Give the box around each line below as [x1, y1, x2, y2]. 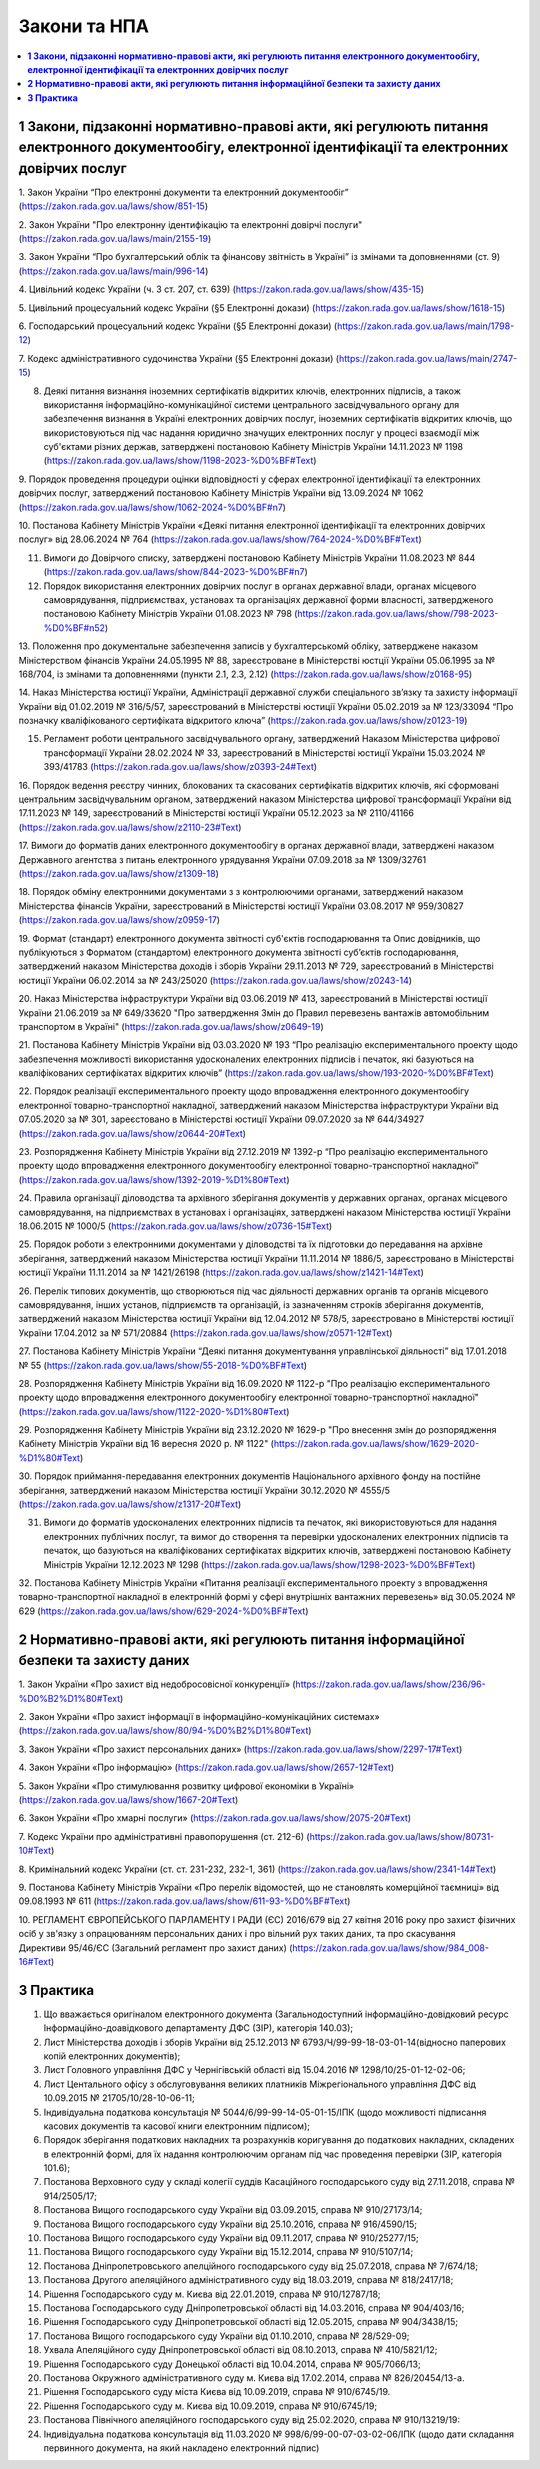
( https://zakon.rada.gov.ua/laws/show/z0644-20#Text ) [18, 1127, 247, 1139]
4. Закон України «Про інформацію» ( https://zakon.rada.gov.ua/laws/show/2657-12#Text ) [18, 1761, 395, 1774]
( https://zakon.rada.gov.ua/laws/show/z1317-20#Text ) [18, 1498, 242, 1510]
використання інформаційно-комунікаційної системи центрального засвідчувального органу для [43, 398, 460, 410]
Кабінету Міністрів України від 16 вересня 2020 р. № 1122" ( [18, 1438, 275, 1450]
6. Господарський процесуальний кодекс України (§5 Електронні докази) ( [18, 320, 338, 332]
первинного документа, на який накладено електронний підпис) [43, 2441, 320, 2454]
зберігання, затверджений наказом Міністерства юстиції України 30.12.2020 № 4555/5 [18, 1484, 390, 1496]
